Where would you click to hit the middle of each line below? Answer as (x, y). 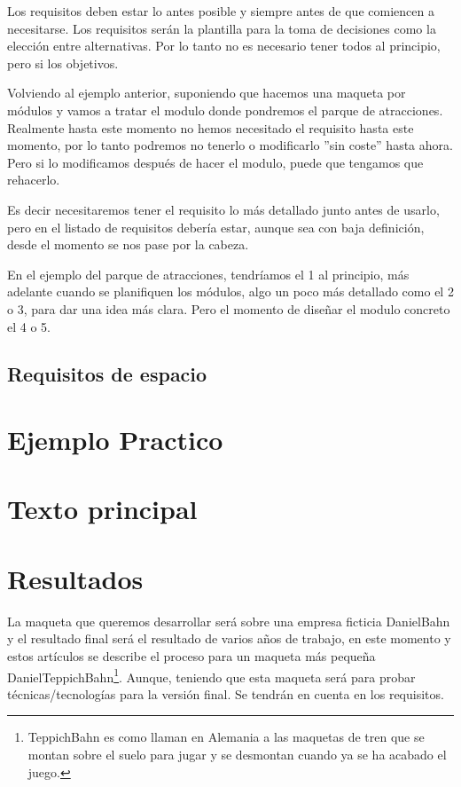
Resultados (75, 578)
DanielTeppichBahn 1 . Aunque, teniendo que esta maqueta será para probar (211, 675)
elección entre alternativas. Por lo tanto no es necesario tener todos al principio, (224, 46)
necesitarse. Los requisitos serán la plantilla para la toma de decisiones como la (222, 28)
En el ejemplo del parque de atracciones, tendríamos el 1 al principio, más (208, 274)
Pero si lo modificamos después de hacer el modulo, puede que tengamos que (215, 162)
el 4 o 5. (29, 326)
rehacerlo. (34, 180)
